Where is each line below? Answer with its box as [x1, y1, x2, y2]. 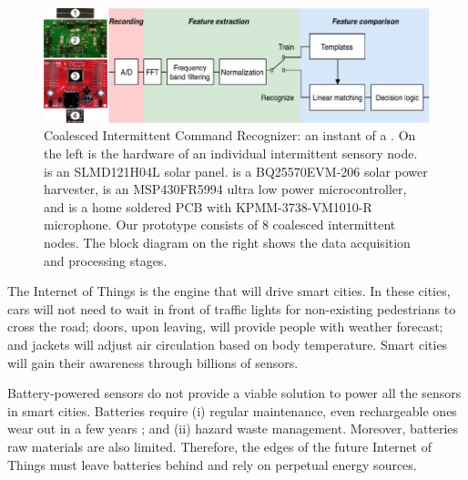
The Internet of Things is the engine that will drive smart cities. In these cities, [7, 281, 451, 301]
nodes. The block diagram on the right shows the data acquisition [44, 232, 411, 251]
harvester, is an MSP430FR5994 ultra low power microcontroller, [44, 179, 407, 199]
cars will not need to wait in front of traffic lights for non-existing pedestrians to [7, 299, 456, 318]
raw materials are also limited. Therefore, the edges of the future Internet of [7, 436, 432, 455]
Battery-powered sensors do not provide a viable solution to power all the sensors [7, 383, 462, 403]
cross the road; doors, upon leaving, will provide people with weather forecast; [7, 317, 443, 336]
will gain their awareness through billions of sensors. [7, 352, 299, 372]
